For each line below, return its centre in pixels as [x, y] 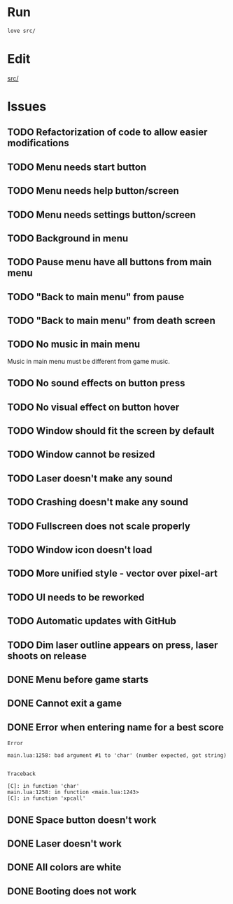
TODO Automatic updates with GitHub [92, 621]
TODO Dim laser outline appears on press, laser [113, 645]
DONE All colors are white [64, 867]
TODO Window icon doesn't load [80, 550]
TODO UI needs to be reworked [76, 597]
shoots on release [47, 656]
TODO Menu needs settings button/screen [101, 214]
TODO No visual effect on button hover [93, 407]
